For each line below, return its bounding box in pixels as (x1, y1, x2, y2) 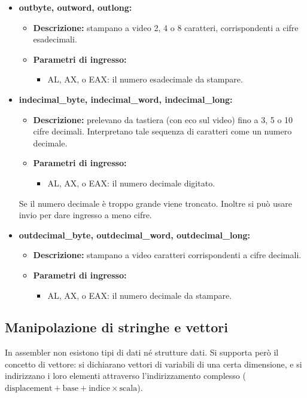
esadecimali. (33, 33, 77, 45)
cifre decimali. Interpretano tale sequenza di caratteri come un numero (33, 125, 292, 137)
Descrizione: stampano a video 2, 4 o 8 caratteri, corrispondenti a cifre (33, 21, 299, 33)
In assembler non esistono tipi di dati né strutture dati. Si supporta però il (5, 346, 279, 359)
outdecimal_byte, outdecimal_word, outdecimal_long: (19, 228, 251, 241)
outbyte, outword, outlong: (19, 1, 132, 13)
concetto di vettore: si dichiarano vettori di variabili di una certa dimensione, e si (5, 357, 302, 370)
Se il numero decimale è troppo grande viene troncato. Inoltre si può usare (19, 197, 292, 209)
